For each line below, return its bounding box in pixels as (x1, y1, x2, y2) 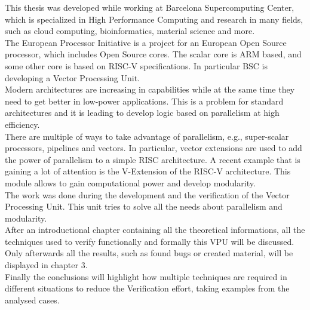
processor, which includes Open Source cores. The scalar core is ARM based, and (5, 48, 302, 60)
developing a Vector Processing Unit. (5, 71, 140, 84)
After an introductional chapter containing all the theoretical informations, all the (5, 223, 305, 236)
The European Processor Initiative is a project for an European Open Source (5, 36, 287, 48)
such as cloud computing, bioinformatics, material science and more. (5, 24, 255, 37)
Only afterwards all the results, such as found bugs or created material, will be (5, 247, 293, 259)
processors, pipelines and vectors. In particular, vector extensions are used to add (5, 142, 302, 154)
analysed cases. (5, 293, 60, 306)
